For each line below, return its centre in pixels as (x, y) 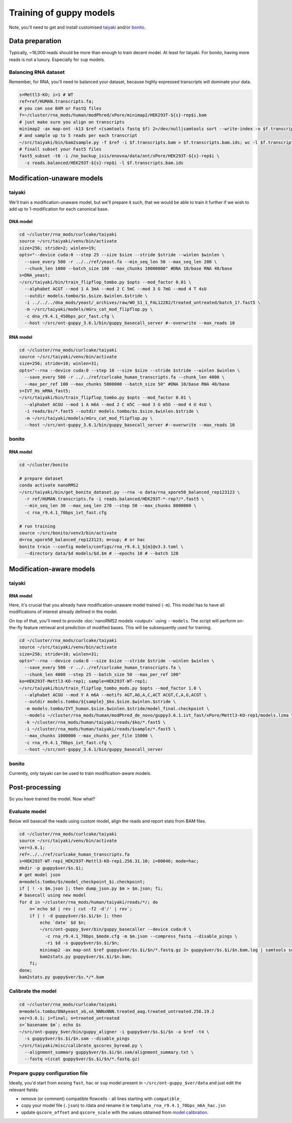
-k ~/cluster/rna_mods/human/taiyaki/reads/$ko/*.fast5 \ (95, 722)
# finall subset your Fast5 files (60, 149)
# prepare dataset (41, 478)
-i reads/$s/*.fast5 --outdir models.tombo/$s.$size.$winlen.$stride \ (112, 411)
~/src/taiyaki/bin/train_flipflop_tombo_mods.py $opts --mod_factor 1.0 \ (110, 688)
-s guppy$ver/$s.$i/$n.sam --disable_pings (77, 1039)
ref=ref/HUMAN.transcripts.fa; (57, 102)
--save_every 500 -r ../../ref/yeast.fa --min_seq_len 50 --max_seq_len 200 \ (121, 262)
